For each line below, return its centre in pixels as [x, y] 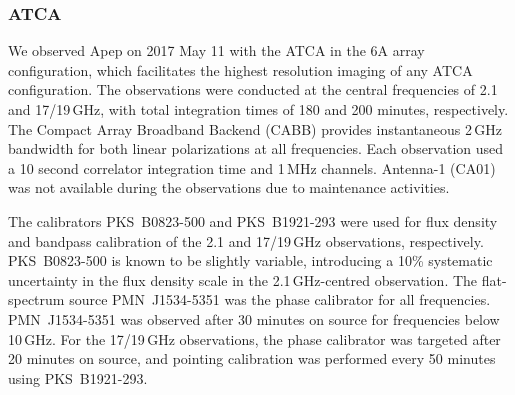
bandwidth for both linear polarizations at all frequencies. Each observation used [256, 148]
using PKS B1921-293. [78, 377]
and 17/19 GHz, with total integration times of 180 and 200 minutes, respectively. [258, 109]
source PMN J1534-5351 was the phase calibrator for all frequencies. [280, 299]
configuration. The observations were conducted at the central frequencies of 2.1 [253, 89]
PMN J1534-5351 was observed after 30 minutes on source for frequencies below [254, 318]
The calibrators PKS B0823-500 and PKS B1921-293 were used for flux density [253, 220]
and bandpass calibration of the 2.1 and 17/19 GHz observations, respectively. [246, 240]
